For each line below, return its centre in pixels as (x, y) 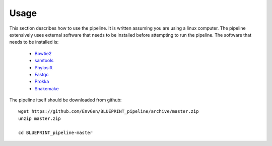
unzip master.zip (40, 118)
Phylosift (44, 67)
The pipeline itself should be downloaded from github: (65, 100)
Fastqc (42, 74)
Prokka (42, 82)
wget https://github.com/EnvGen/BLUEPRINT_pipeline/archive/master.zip (109, 111)
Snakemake (47, 88)
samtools (44, 61)
